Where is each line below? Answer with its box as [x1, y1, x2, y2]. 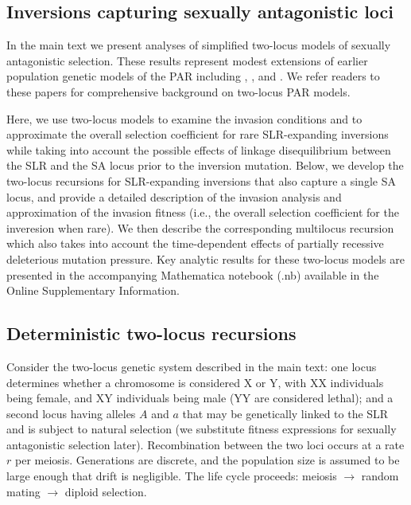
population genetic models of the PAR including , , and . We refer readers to [6, 68, 380, 84]
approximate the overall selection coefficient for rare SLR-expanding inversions [6, 126, 389, 143]
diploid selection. [64, 483, 147, 499]
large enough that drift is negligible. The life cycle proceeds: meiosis [6, 468, 337, 484]
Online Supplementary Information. [6, 282, 180, 299]
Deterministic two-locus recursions [6, 321, 297, 346]
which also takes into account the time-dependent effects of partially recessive [6, 235, 384, 252]
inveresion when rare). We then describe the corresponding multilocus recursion [6, 219, 394, 236]
